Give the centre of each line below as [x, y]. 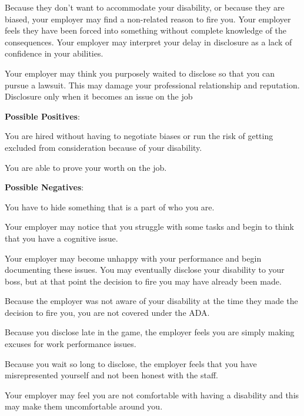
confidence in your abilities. [54, 53]
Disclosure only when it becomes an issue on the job [99, 96]
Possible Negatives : [44, 187]
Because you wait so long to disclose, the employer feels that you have [131, 363]
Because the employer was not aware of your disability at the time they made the [151, 301]
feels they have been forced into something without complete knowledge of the [146, 30]
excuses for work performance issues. [71, 344]
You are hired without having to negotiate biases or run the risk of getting [139, 136]
